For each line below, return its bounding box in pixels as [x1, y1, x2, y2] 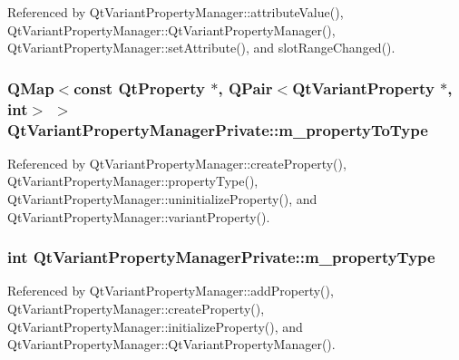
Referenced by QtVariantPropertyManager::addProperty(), [7, 281, 334, 300]
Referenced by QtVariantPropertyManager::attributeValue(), [7, 3, 344, 21]
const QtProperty [73, 76, 205, 99]
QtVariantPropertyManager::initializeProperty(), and [7, 316, 303, 336]
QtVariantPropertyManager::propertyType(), [7, 171, 259, 190]
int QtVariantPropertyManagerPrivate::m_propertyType [7, 246, 435, 268]
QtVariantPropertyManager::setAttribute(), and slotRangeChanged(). [7, 38, 396, 57]
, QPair [218, 76, 273, 99]
